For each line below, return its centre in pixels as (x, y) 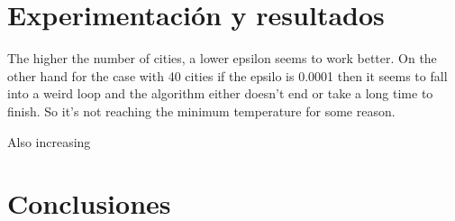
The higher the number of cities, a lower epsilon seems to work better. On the (222, 58)
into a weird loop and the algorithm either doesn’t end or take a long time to (220, 93)
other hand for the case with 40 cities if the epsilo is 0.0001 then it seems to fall (227, 75)
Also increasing (49, 141)
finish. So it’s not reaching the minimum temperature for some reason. (201, 110)
